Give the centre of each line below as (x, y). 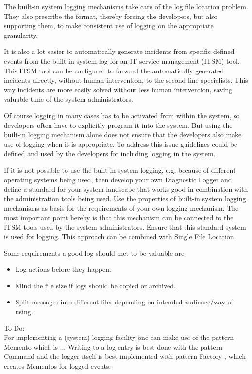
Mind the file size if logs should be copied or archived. (95, 285)
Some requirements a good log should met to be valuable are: (95, 253)
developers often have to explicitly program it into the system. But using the (118, 125)
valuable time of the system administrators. (68, 99)
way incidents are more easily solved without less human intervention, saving (118, 89)
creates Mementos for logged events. (58, 366)
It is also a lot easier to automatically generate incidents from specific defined (119, 51)
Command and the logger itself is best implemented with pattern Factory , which (125, 356)
